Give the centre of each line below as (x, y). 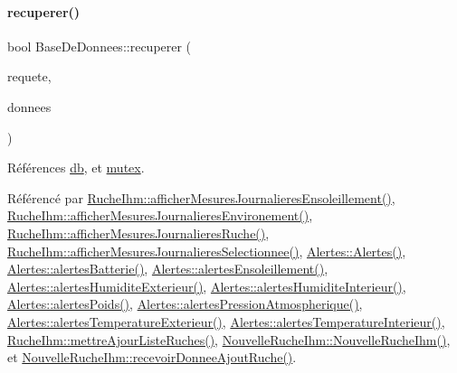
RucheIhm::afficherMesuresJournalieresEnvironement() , (160, 215)
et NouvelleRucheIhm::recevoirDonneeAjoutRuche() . (152, 357)
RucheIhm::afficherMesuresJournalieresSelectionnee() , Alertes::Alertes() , (207, 251)
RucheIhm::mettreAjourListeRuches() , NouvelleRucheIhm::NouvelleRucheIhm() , (229, 339)
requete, (29, 76)
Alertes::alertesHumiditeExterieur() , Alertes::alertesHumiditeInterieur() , (207, 286)
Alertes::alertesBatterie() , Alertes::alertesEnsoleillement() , (168, 269)
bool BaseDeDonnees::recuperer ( (100, 46)
